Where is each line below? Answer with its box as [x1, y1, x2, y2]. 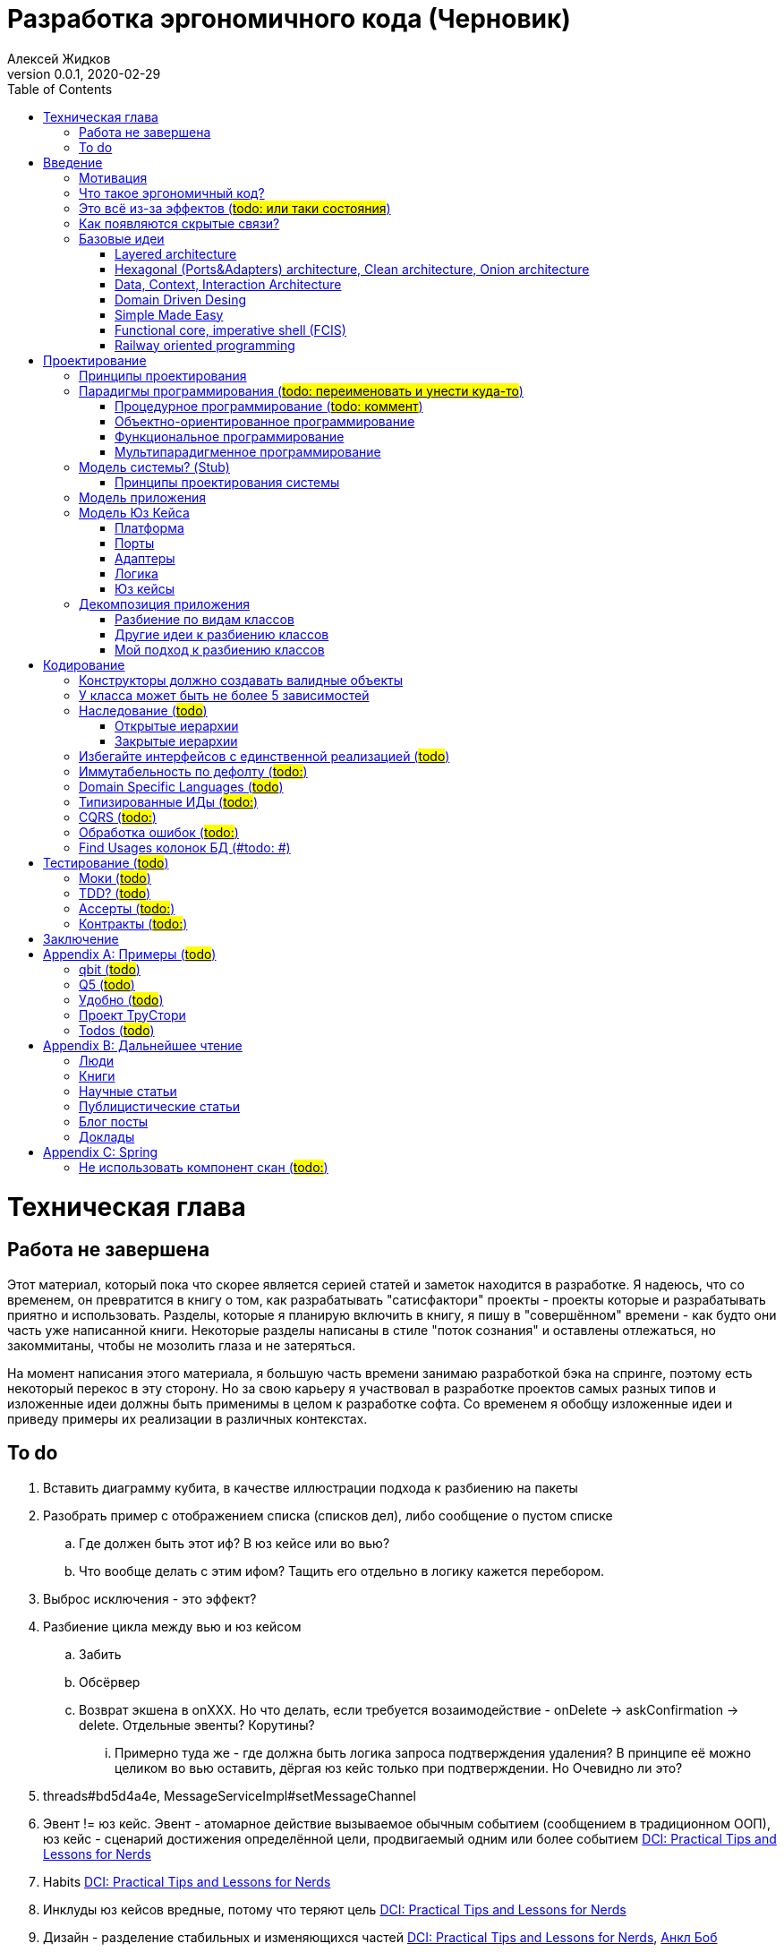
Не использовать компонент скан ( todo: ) [79, 1159, 328, 1175]
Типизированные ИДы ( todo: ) [79, 793, 259, 809]
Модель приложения [79, 489, 207, 505]
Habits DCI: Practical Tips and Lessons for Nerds [43, 1873, 331, 1889]
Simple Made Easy [115, 306, 224, 322]
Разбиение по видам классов [115, 611, 294, 627]
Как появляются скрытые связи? [79, 215, 280, 231]
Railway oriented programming [115, 337, 295, 353]
